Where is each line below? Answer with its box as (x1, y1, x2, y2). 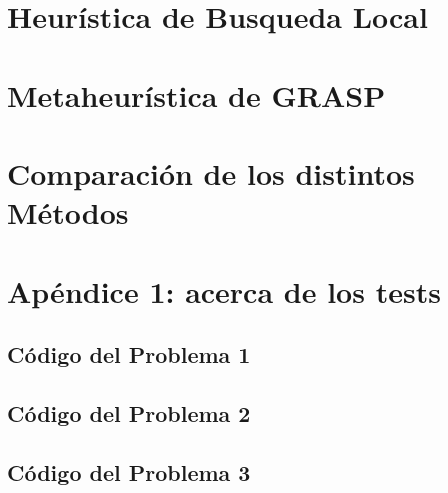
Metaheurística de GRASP (7, 74, 386, 115)
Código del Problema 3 (7, 456, 251, 487)
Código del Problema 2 (7, 397, 251, 428)
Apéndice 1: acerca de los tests (7, 270, 441, 311)
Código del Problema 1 (7, 339, 251, 370)
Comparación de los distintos (7, 152, 415, 193)
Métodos (7, 192, 129, 233)
